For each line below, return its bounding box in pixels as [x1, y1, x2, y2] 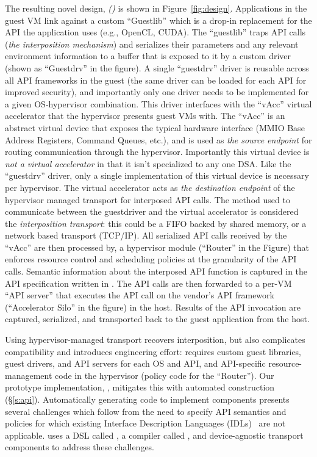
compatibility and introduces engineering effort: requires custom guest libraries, [5, 345, 302, 358]
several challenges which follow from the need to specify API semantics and [5, 405, 287, 417]
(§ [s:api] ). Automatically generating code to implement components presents [5, 393, 290, 405]
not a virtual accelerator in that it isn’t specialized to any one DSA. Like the [5, 157, 291, 170]
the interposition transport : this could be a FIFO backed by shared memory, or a [5, 217, 307, 229]
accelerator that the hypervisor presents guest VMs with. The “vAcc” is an [5, 109, 285, 122]
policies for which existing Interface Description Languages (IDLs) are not [5, 417, 286, 430]
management [5, 369, 52, 381]
